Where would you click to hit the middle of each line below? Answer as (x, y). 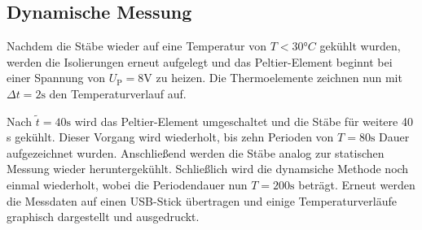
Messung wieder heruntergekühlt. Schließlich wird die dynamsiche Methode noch (208, 169)
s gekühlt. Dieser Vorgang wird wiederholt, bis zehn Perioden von (170, 137)
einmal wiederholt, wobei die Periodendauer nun (127, 184)
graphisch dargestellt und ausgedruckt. (103, 217)
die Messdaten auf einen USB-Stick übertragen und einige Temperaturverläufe (202, 200)
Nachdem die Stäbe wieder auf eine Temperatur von (137, 46)
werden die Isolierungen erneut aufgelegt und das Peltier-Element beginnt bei (200, 61)
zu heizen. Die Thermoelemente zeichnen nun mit (279, 78)
